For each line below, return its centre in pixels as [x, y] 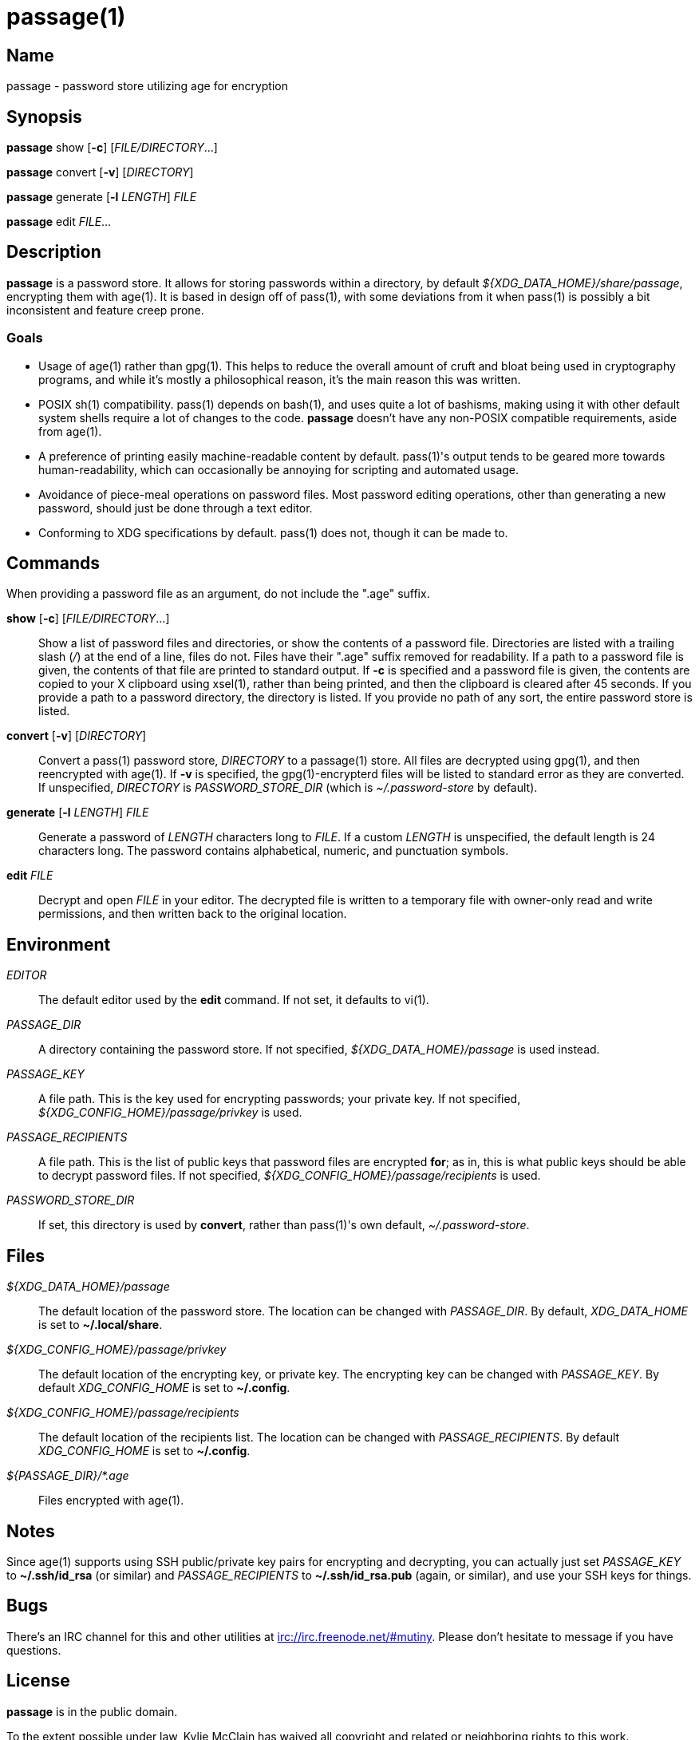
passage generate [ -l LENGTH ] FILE [102, 197]
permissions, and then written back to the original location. [193, 914]
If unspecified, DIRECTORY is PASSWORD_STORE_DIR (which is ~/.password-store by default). [288, 788]
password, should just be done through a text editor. [176, 508]
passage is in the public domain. [92, 1711]
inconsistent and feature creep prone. [105, 310]
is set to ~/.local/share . [101, 1325]
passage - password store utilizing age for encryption [148, 86]
